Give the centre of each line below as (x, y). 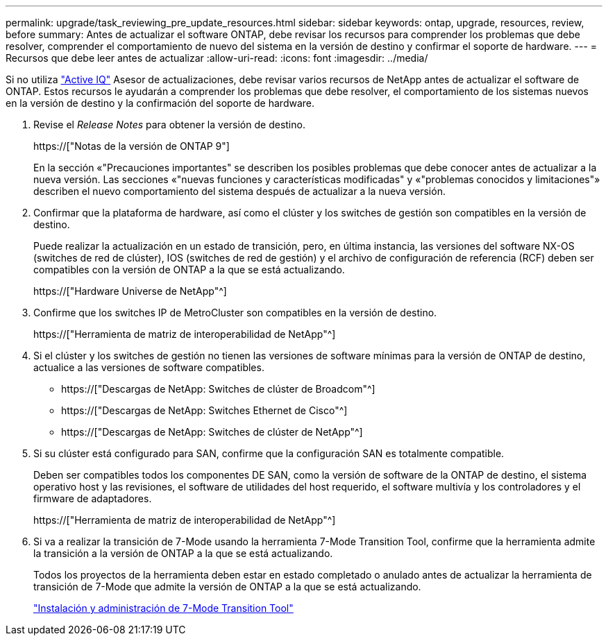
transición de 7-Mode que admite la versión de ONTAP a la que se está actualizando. (227, 587)
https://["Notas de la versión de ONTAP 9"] (132, 146)
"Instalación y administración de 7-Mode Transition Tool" (163, 608)
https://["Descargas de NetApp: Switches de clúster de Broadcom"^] (218, 389)
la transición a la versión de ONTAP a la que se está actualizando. (183, 553)
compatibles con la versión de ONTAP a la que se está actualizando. (189, 270)
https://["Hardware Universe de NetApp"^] (130, 291)
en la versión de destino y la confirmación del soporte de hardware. (160, 103)
